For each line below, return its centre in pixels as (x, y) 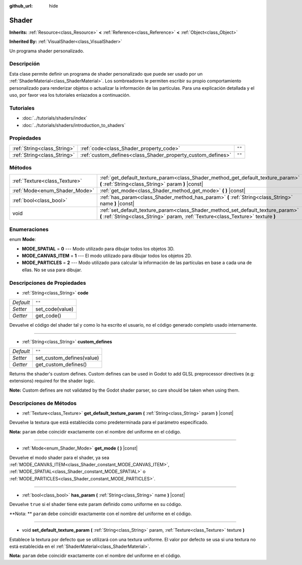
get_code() (48, 316)
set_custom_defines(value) (67, 358)
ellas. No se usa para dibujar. (52, 270)
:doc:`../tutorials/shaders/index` (55, 118)
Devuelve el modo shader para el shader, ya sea (59, 457)
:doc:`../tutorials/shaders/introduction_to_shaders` (74, 125)
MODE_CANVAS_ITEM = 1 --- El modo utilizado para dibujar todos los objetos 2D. (107, 256)
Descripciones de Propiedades (48, 283)
